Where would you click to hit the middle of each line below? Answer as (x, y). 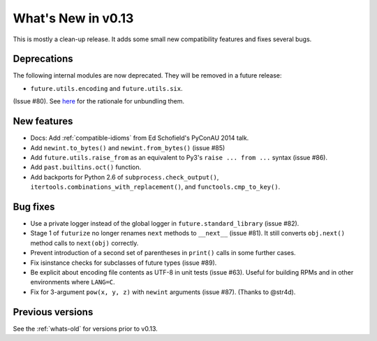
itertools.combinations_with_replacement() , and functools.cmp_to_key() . (155, 187)
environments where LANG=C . (73, 282)
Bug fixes (34, 206)
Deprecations (43, 59)
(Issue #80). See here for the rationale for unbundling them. (99, 101)
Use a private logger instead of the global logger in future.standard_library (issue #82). (165, 223)
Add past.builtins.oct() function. (86, 167)
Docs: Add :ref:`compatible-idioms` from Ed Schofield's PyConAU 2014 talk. (140, 138)
